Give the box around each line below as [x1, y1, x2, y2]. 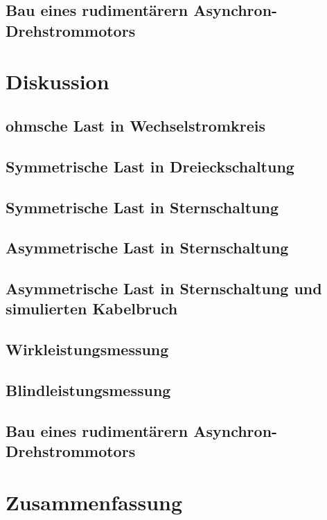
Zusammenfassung [6, 487, 183, 516]
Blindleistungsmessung [6, 379, 171, 401]
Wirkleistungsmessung [6, 339, 169, 360]
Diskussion [6, 67, 109, 96]
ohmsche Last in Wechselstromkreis [6, 114, 265, 136]
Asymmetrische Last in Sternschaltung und [6, 278, 322, 299]
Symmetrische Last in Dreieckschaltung [6, 155, 294, 177]
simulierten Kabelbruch [6, 298, 178, 319]
